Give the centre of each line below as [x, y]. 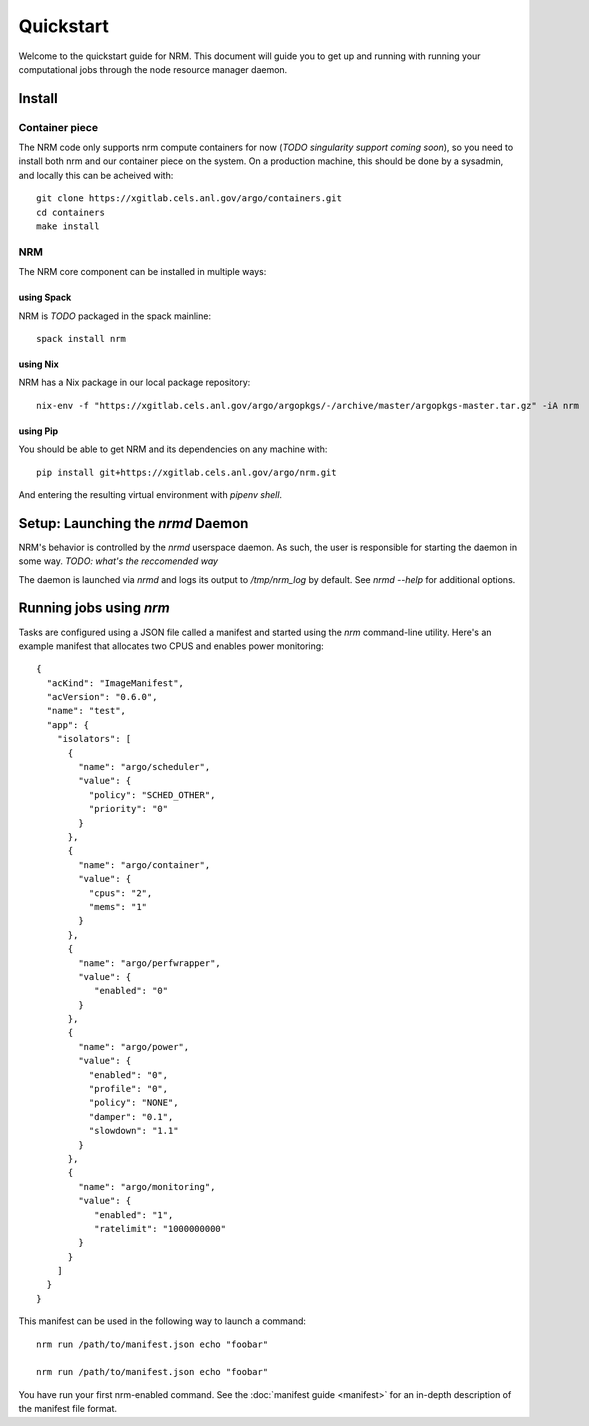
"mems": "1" [118, 906]
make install [68, 226]
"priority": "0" [128, 809]
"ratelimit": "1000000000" [160, 1228]
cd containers [70, 212]
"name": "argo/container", [144, 864]
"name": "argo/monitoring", [147, 1186]
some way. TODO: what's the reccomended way [118, 561]
